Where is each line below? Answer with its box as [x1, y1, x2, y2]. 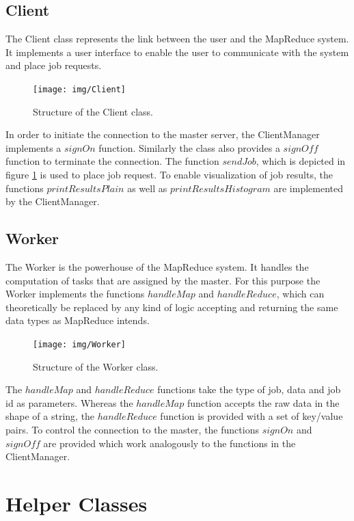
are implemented [273, 181, 344, 195]
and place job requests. [5, 58, 102, 72]
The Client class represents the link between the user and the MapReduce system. [5, 31, 349, 46]
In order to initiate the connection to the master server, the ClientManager [5, 127, 320, 142]
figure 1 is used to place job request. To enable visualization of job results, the [5, 168, 333, 182]
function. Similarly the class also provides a [98, 140, 280, 155]
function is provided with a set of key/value [160, 409, 343, 423]
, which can [276, 286, 325, 301]
